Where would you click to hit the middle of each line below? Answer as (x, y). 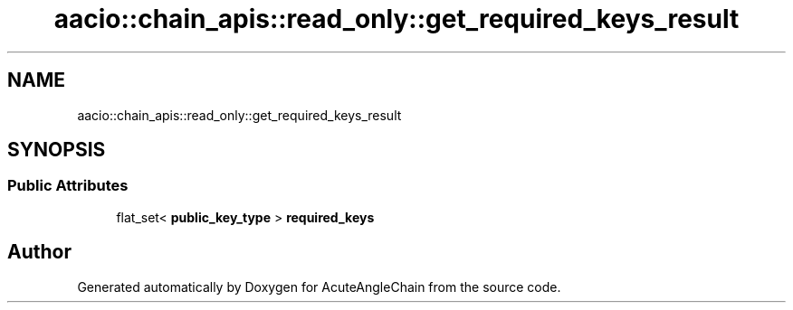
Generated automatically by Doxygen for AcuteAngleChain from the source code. (319, 287)
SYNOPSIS (57, 150)
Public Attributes (68, 186)
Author (39, 252)
